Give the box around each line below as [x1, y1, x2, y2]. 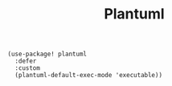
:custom [14, 64, 41, 72]
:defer [14, 57, 37, 65]
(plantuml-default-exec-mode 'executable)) [14, 72, 162, 80]
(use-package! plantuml [7, 50, 88, 59]
